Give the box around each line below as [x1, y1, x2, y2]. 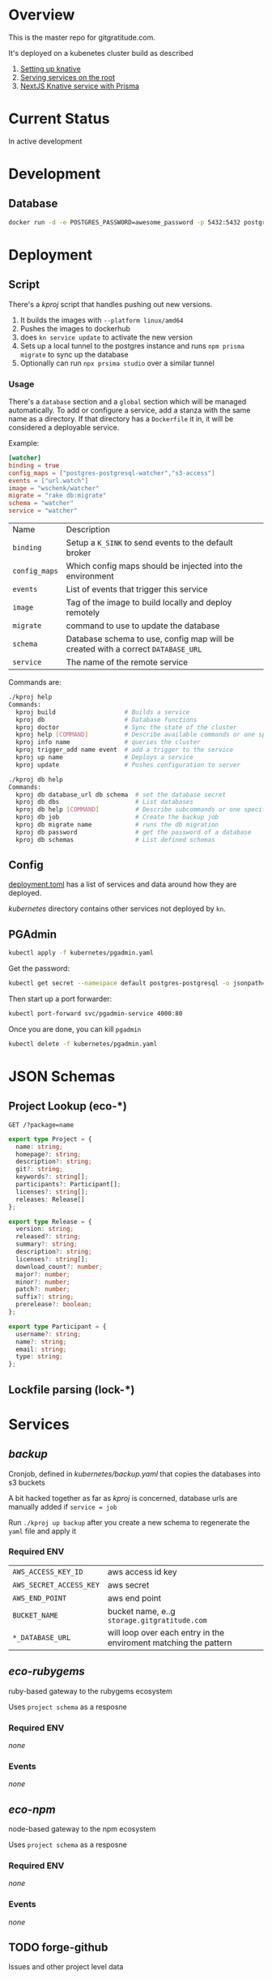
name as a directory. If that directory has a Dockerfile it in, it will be [8, 414, 234, 424]
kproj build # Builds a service [15, 707, 190, 716]
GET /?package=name [8, 1121, 74, 1129]
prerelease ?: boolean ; [15, 1301, 92, 1309]
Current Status [8, 109, 110, 128]
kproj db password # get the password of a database [15, 828, 252, 836]
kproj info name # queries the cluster [15, 738, 201, 746]
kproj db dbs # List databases [15, 798, 194, 806]
